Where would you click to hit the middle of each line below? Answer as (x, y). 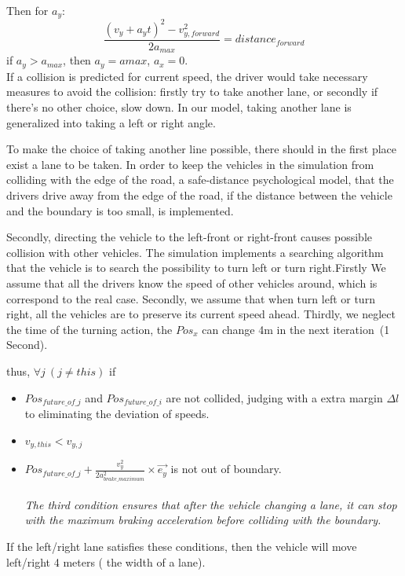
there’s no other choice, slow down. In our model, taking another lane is (179, 107)
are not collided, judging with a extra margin (274, 397)
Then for (27, 10)
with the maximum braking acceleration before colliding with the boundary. (203, 520)
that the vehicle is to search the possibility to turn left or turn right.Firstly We (196, 268)
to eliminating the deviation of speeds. (117, 414)
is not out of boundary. (226, 469)
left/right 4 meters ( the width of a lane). (106, 561)
